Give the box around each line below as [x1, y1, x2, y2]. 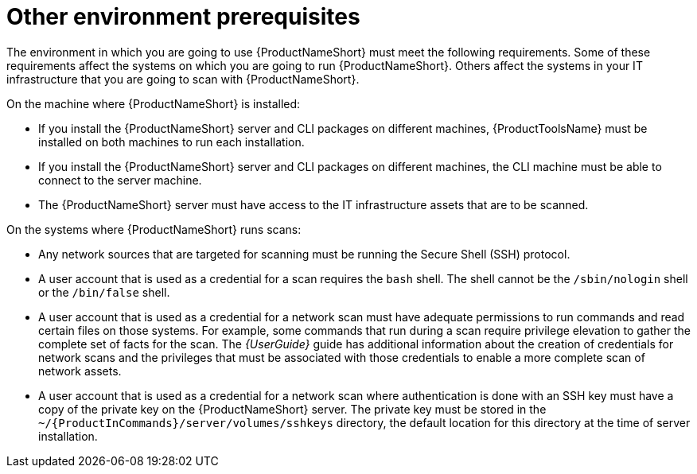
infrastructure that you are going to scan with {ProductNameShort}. [6, 72, 360, 86]
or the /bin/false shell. [38, 285, 170, 299]
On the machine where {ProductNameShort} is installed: [6, 96, 301, 111]
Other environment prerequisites [6, 3, 360, 30]
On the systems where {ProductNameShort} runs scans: [6, 222, 302, 236]
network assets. [38, 363, 122, 378]
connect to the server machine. [38, 173, 202, 187]
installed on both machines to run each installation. [38, 134, 305, 149]
